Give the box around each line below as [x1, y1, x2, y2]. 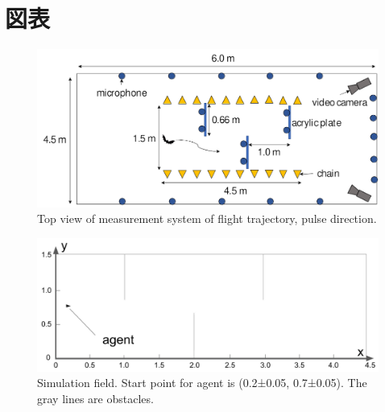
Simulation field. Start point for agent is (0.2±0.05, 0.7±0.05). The [37, 374, 367, 391]
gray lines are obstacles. [37, 389, 154, 406]
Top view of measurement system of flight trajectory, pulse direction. [37, 210, 377, 227]
